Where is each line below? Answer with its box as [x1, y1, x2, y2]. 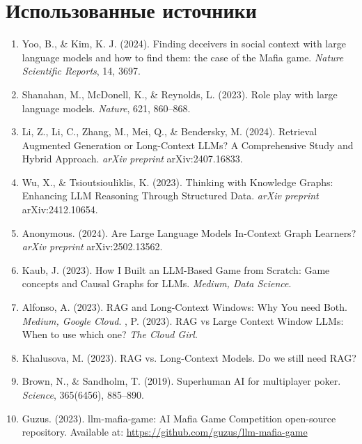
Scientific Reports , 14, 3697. [22, 63, 141, 78]
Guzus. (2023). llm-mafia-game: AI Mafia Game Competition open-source [22, 411, 336, 425]
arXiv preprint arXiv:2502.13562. [22, 239, 163, 254]
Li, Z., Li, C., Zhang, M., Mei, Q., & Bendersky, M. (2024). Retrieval [22, 124, 317, 139]
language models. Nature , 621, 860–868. [22, 100, 191, 115]
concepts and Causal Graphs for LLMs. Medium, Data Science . [22, 276, 292, 291]
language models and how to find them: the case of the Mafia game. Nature [22, 49, 344, 64]
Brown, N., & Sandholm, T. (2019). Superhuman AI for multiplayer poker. [22, 374, 341, 388]
